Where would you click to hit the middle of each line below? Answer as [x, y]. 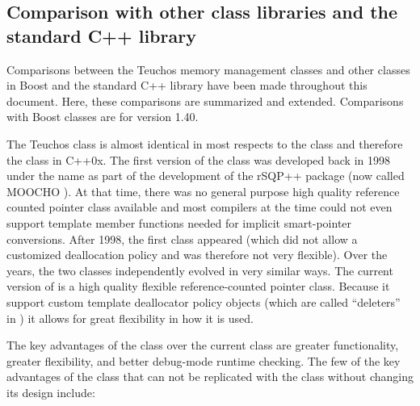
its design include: [51, 392]
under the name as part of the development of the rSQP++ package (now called [206, 176]
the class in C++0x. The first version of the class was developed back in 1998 [199, 159]
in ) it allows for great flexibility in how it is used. [130, 318]
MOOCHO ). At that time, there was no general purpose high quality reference [203, 191]
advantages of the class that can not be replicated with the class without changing [210, 377]
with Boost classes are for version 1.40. [103, 117]
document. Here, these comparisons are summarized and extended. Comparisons [205, 100]
